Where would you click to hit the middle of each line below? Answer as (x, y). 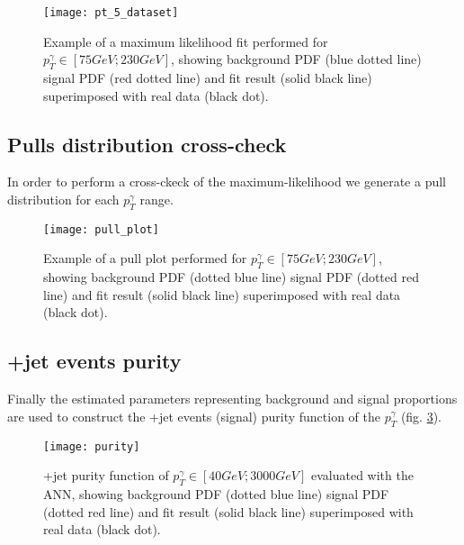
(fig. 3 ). (421, 416)
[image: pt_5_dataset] (111, 13)
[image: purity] (92, 446)
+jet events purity (94, 361)
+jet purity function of (106, 475)
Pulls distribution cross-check (147, 144)
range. (156, 200)
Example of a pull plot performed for (145, 258)
